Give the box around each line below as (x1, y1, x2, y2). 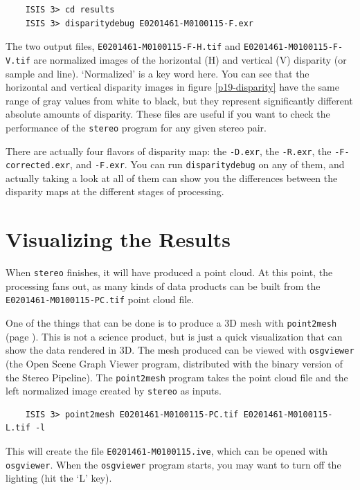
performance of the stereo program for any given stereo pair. (6, 120, 267, 134)
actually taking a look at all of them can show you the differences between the (6, 170, 338, 185)
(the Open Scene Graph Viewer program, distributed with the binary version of (6, 356, 343, 370)
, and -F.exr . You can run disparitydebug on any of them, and (70, 157, 345, 172)
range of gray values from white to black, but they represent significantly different (6, 93, 353, 107)
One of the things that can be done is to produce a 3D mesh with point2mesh (6, 316, 337, 330)
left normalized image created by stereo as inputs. (6, 383, 222, 398)
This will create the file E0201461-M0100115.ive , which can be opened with (6, 444, 328, 458)
